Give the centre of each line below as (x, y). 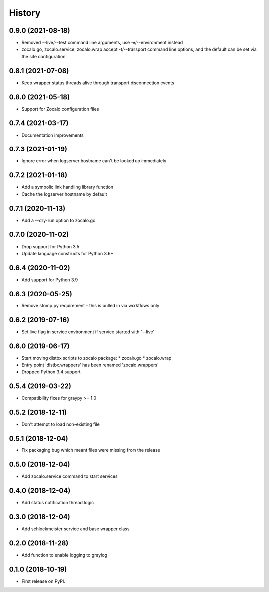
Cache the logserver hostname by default (64, 194)
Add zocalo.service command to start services (69, 476)
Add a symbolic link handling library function (67, 187)
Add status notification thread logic (58, 502)
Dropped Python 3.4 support (51, 372)
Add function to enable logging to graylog (64, 555)
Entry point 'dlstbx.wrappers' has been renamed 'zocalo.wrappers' (90, 365)
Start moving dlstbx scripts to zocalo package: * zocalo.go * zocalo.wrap (97, 358)
